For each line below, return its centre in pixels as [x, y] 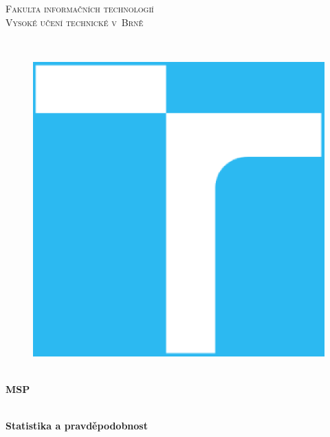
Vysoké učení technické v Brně [75, 22]
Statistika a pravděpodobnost [77, 426]
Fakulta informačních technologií [80, 8]
